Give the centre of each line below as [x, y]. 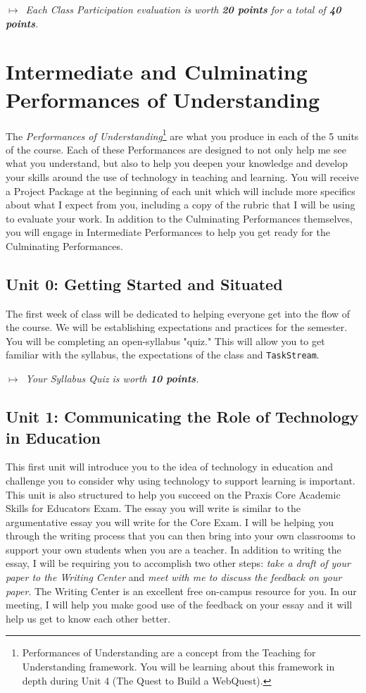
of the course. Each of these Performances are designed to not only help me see [176, 149]
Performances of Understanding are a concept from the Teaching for [169, 653]
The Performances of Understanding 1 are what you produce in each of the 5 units [182, 135]
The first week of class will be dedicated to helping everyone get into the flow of [178, 313]
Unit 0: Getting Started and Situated [144, 283]
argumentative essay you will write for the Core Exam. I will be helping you [170, 522]
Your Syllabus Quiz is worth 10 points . [112, 379]
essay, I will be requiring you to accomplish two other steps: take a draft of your [178, 563]
